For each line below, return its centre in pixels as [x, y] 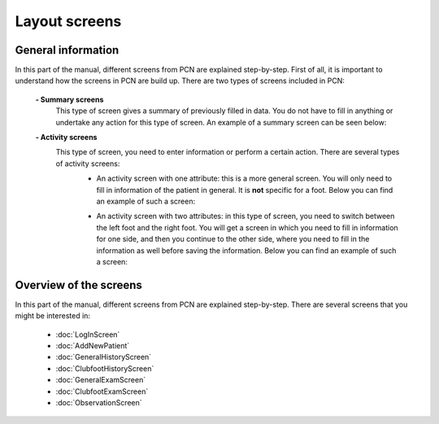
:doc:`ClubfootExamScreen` [102, 391]
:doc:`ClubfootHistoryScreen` [105, 368]
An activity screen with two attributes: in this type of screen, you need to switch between [246, 216]
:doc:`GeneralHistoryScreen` [104, 357]
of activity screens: [88, 164]
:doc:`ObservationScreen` [99, 402]
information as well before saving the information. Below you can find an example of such [246, 250]
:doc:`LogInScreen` [88, 334]
